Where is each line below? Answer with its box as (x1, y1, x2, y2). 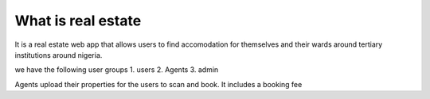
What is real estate (14, 12, 142, 29)
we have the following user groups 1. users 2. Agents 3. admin (14, 65, 219, 74)
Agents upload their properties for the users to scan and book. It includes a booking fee (14, 79, 303, 89)
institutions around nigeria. (14, 50, 103, 59)
